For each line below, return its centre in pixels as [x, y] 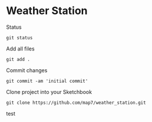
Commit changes [27, 70]
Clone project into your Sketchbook [49, 91]
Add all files [20, 49]
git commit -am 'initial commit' [47, 81]
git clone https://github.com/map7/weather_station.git [76, 103]
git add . [18, 59]
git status [19, 38]
